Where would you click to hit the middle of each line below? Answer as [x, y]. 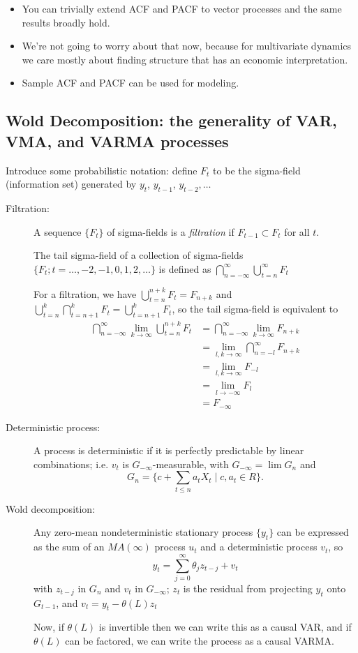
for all [297, 231]
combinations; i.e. [71, 464]
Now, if [49, 627]
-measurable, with [191, 464]
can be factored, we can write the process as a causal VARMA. [200, 641]
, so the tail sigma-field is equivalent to [255, 309]
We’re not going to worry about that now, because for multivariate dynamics [187, 46]
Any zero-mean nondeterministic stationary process [143, 532]
